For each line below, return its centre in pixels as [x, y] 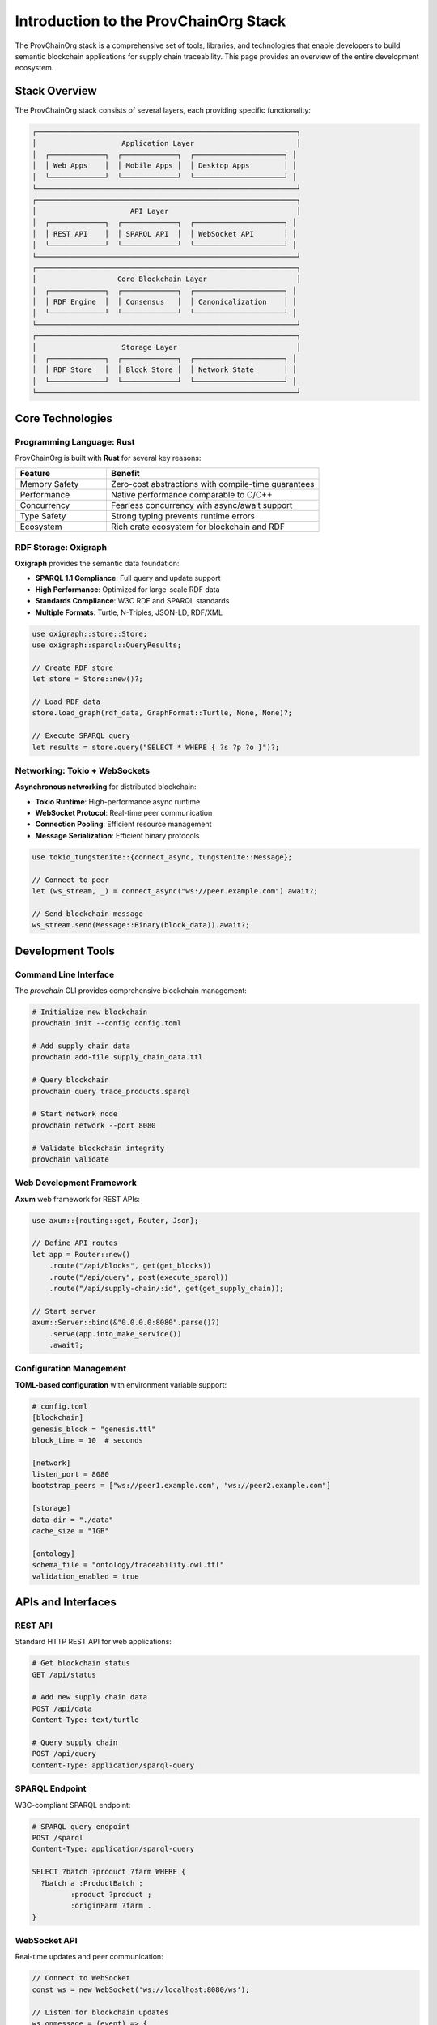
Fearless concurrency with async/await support [202, 505]
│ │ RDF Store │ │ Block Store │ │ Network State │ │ [164, 370]
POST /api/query [64, 1754]
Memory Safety [49, 484]
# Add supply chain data [81, 1046]
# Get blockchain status [81, 1663]
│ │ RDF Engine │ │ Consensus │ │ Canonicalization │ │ [164, 302]
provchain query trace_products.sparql [111, 1091]
